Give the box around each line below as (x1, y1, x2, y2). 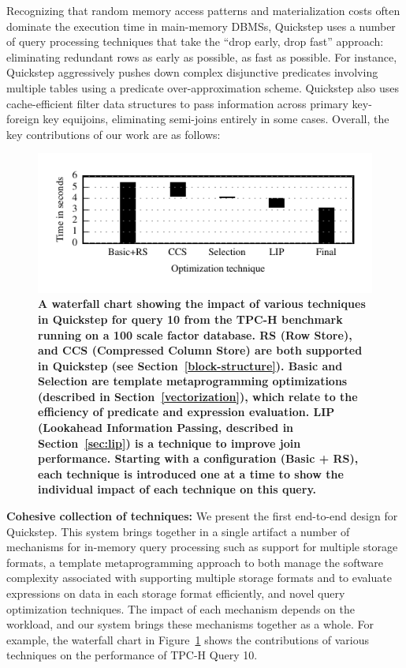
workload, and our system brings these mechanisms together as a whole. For (6, 616, 374, 632)
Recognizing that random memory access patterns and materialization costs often (6, 2, 400, 18)
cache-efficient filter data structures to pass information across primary (6, 95, 348, 111)
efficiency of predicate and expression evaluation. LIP (38, 403, 335, 420)
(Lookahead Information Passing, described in (38, 419, 294, 436)
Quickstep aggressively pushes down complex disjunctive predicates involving (6, 64, 378, 81)
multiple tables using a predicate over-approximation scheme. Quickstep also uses (6, 79, 400, 96)
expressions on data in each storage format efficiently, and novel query (6, 585, 345, 601)
